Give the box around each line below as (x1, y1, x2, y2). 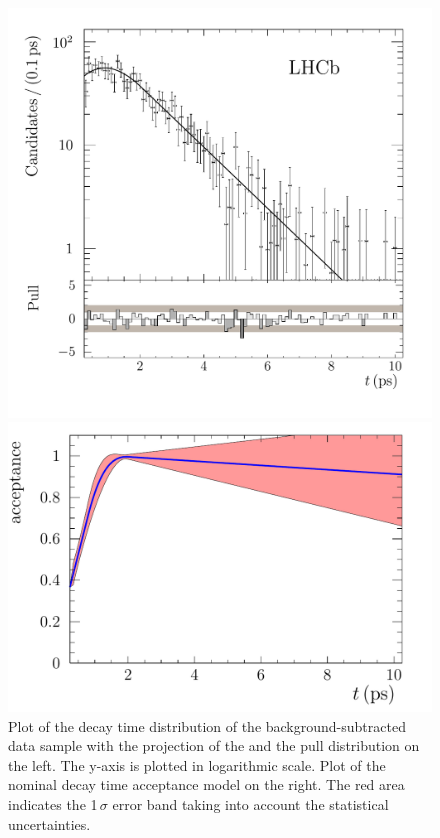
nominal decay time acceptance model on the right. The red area (8, 774, 405, 795)
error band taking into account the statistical (112, 793, 389, 814)
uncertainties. (8, 813, 91, 834)
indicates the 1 (8, 793, 98, 814)
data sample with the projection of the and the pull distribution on (8, 735, 420, 756)
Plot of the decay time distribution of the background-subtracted (8, 715, 406, 736)
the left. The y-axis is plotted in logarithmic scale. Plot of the (8, 754, 386, 775)
